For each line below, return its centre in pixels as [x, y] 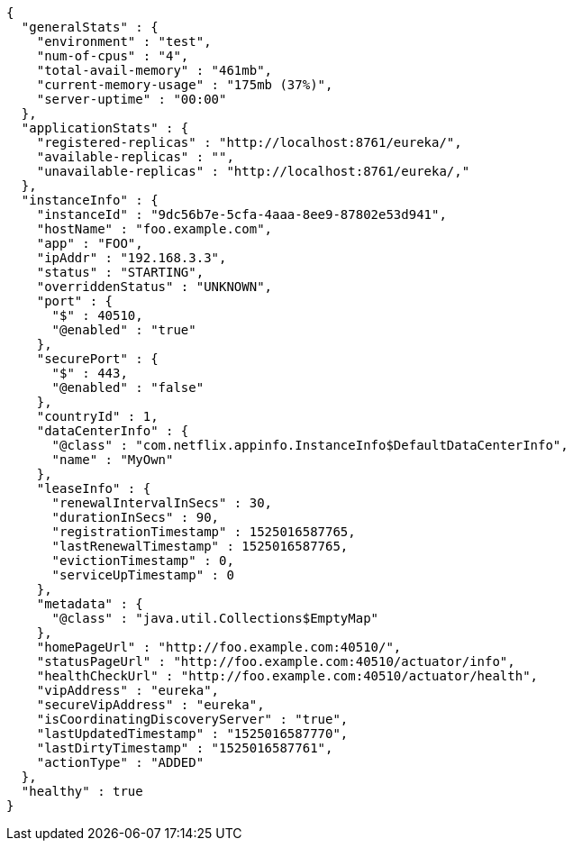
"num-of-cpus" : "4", [113, 56]
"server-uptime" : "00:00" [132, 99]
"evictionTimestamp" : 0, [143, 561]
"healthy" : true [82, 791]
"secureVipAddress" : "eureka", [150, 705]
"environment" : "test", [124, 41]
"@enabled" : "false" [128, 388]
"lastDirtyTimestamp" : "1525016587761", [185, 748]
